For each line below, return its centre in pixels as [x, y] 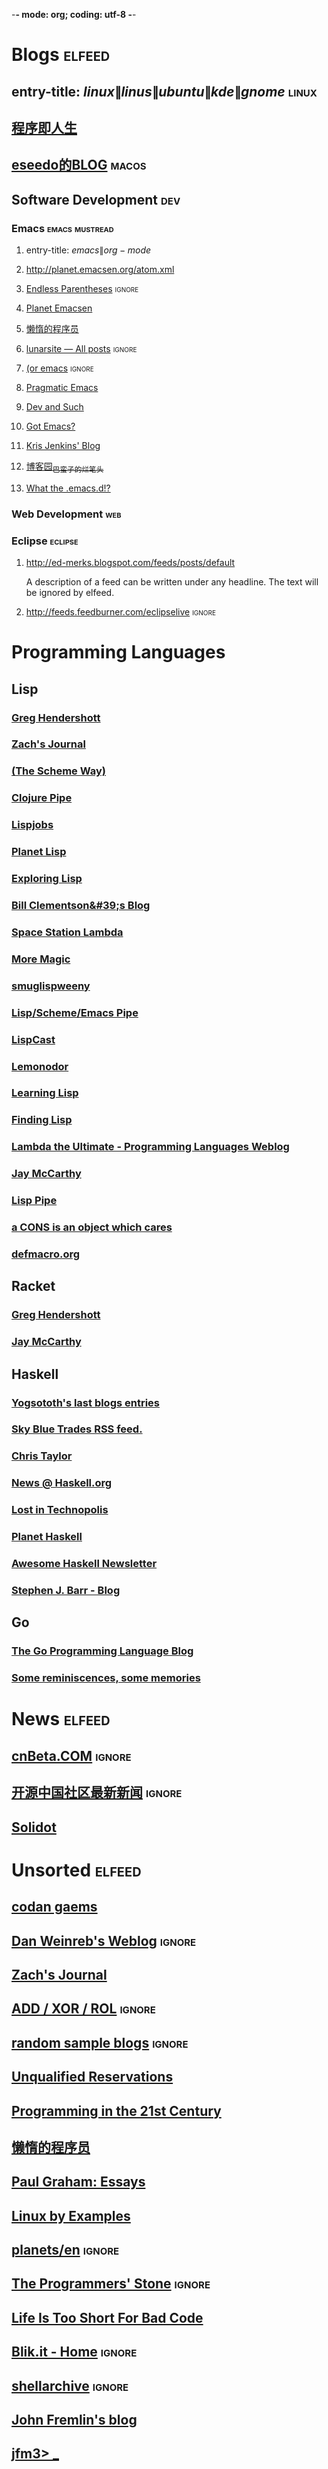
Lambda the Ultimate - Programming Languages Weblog [150, 1147]
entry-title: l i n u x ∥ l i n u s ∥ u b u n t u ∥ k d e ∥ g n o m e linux [164, 91]
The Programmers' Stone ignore [111, 2284]
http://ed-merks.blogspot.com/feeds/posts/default [130, 563]
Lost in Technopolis [60, 1510]
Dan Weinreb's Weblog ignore [104, 1940]
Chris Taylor [42, 1456]
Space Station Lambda [67, 932]
